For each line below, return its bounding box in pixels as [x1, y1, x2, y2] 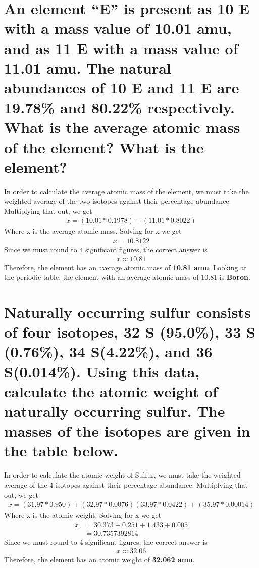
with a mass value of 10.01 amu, [4, 18, 232, 38]
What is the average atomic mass [4, 117, 240, 137]
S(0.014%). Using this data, [4, 361, 200, 382]
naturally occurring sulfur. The [4, 401, 225, 421]
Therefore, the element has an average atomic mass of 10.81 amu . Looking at [4, 262, 247, 272]
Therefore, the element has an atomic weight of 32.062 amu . [4, 554, 195, 565]
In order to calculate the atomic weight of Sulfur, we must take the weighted [4, 469, 241, 480]
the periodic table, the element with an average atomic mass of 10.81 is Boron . [4, 272, 250, 282]
